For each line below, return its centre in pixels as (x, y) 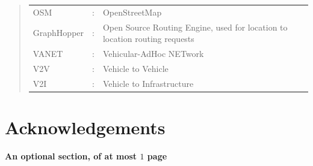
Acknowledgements (85, 127)
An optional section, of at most (71, 156)
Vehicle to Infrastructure (148, 83)
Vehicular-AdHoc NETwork (153, 54)
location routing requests (148, 39)
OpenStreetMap (132, 12)
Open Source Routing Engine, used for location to (195, 27)
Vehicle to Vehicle (135, 68)
